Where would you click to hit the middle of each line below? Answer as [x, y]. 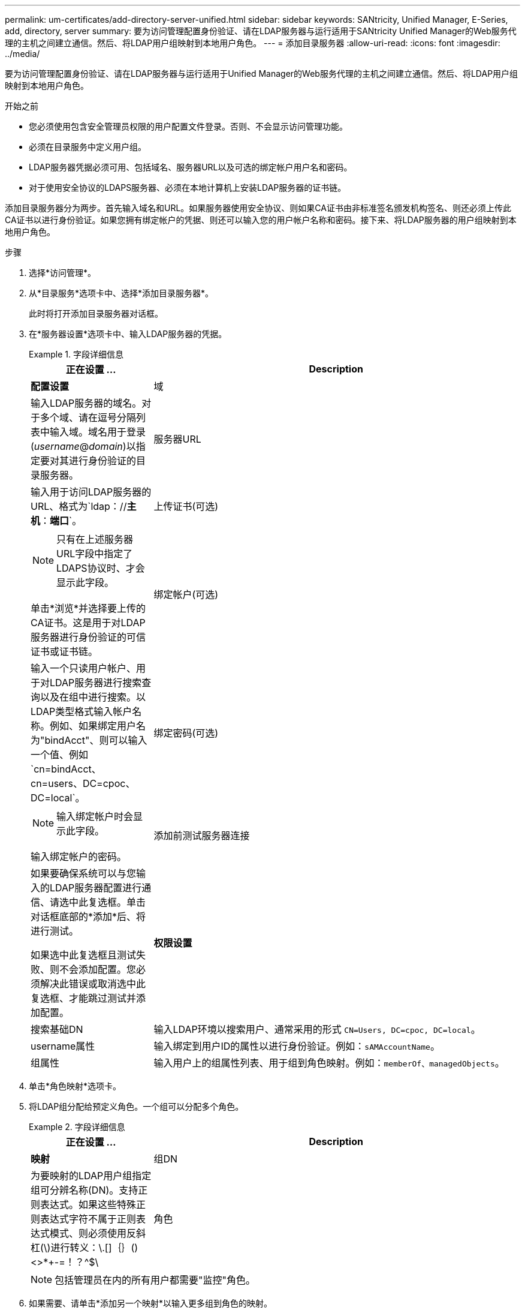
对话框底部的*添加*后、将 [88, 917]
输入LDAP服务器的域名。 [86, 403]
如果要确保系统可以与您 [84, 873]
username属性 [63, 1046]
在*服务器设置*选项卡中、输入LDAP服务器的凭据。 [128, 334]
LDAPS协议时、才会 [101, 568]
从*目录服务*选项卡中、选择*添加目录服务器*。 [121, 293]
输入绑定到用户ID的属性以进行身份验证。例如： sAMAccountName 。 [297, 1046]
